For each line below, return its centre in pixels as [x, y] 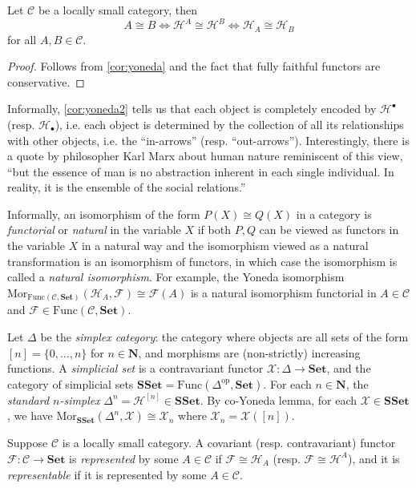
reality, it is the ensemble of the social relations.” [127, 187]
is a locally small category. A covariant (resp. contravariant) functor [229, 443]
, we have [30, 415]
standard [28, 399]
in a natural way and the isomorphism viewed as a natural [225, 246]
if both [214, 230]
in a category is [334, 214]
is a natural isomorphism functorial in [283, 292]
